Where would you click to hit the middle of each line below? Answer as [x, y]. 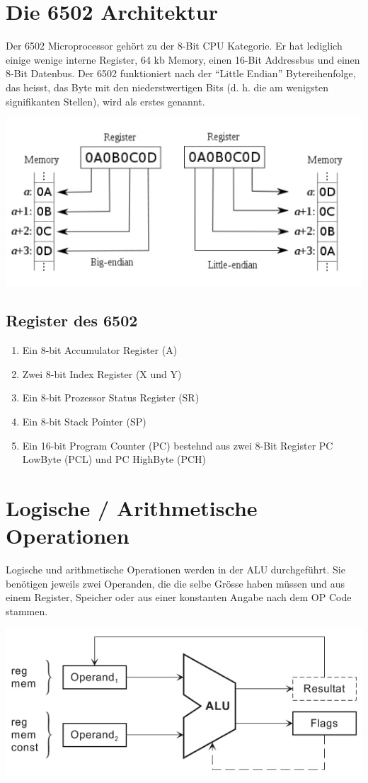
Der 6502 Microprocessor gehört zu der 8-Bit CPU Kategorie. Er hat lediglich [174, 46]
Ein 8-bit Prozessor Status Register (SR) [111, 398]
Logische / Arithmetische [132, 507]
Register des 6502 [72, 320]
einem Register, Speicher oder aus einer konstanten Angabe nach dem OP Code [179, 597]
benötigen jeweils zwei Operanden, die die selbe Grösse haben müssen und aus [176, 583]
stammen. [27, 611]
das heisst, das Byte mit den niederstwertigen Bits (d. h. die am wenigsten [167, 87]
